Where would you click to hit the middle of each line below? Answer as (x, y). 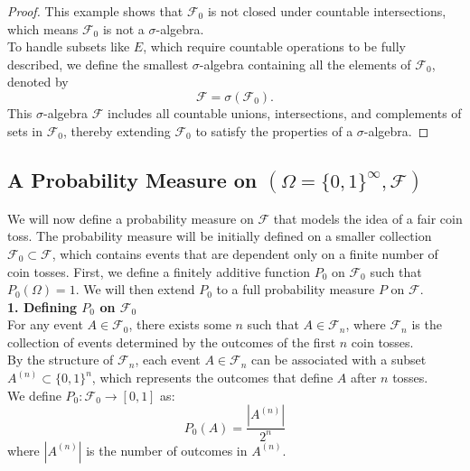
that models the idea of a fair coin (368, 218)
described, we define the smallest (98, 64)
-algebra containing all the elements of (305, 64)
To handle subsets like (69, 46)
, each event (168, 360)
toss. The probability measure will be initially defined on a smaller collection (220, 236)
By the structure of (61, 360)
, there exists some (180, 324)
